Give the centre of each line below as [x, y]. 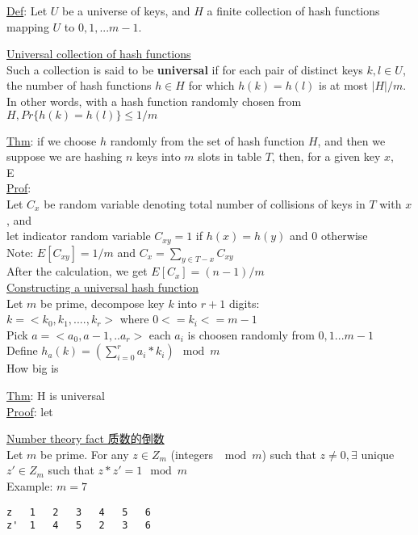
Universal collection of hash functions [99, 54]
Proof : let [30, 411]
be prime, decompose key [102, 303]
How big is [33, 368]
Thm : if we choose [52, 140]
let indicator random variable [79, 236]
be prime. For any [85, 454]
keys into [159, 156]
